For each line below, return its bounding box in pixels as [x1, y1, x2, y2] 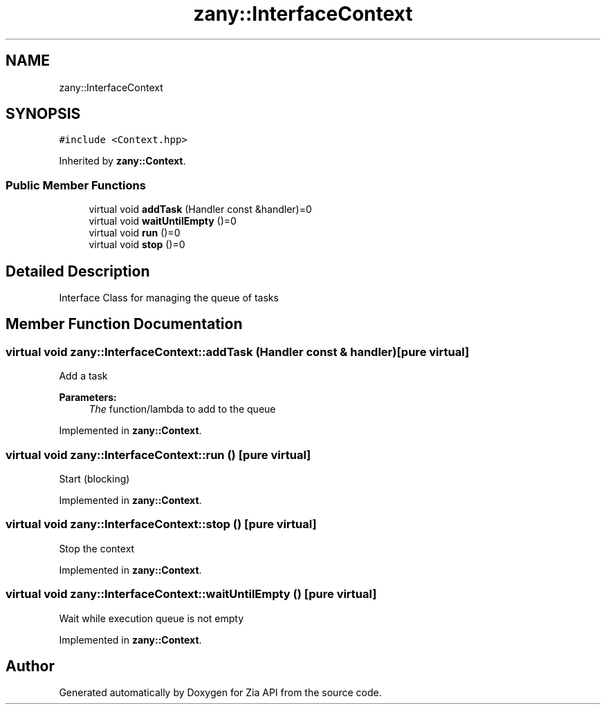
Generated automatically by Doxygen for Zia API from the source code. [59, 686, 382, 699]
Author [6, 657, 55, 675]
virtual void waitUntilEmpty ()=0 [89, 215, 237, 227]
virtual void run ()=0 [89, 227, 181, 239]
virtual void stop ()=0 [89, 239, 185, 251]
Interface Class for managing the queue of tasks [59, 292, 279, 304]
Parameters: [59, 391, 117, 404]
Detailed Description [6, 262, 150, 280]
